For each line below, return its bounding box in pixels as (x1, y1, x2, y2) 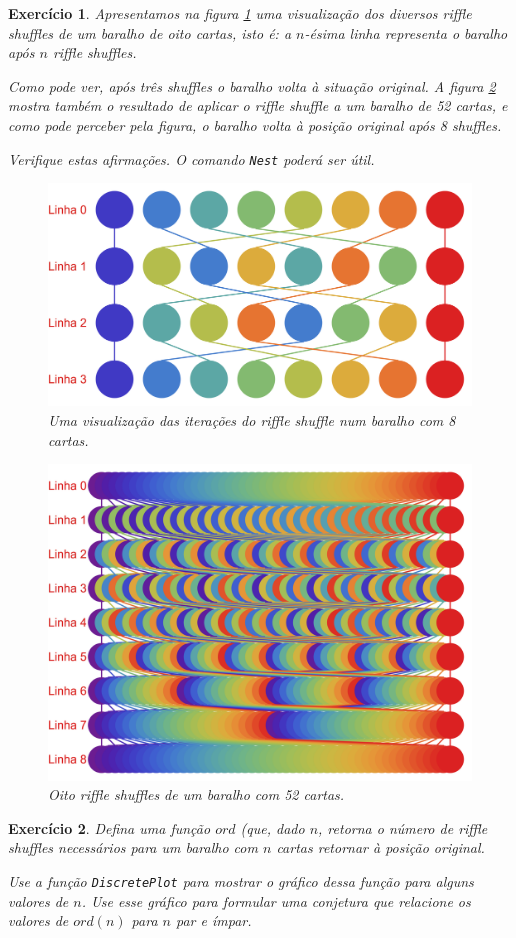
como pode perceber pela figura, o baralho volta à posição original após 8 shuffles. (8, 114, 502, 135)
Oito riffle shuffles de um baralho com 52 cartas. (48, 784, 345, 805)
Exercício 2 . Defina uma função (8, 817, 211, 838)
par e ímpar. (175, 910, 252, 931)
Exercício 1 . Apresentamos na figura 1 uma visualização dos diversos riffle (8, 3, 472, 23)
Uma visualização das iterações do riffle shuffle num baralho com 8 (48, 409, 456, 430)
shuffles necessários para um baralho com (8, 837, 258, 858)
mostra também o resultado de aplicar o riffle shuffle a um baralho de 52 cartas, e (8, 95, 508, 116)
